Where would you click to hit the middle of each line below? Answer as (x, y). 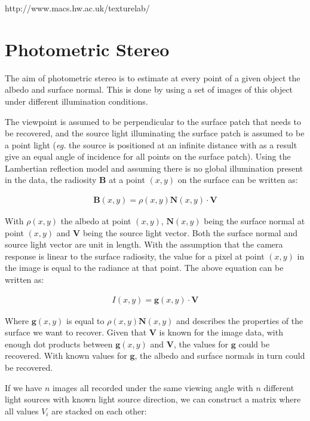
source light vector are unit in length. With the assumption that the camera (144, 244)
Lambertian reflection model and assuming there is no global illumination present (154, 168)
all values (22, 411)
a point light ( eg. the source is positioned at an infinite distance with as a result (151, 144)
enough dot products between (59, 344)
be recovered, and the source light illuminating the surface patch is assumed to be (155, 133)
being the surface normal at (254, 221)
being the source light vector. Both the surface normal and (190, 232)
